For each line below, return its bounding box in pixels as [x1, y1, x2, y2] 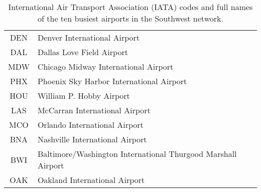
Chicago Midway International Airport [37, 61, 174, 72]
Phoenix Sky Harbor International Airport [37, 75, 187, 87]
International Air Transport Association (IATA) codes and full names [8, 1, 253, 13]
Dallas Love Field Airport [37, 46, 128, 58]
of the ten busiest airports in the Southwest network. [38, 13, 223, 24]
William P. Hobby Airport [37, 90, 130, 101]
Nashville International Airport [37, 133, 147, 145]
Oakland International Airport [37, 174, 145, 185]
